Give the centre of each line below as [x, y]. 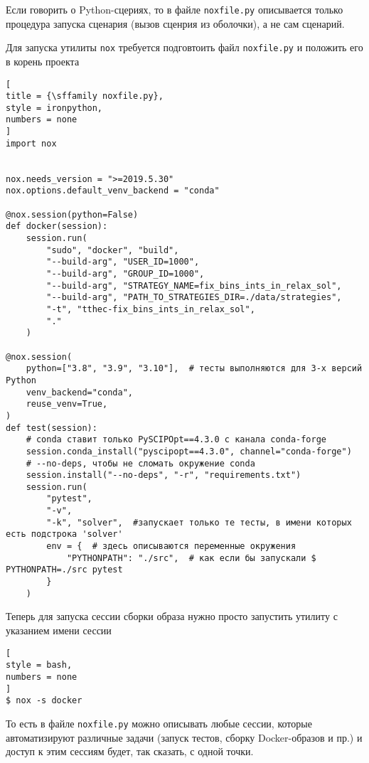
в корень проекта [43, 61]
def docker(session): [57, 226]
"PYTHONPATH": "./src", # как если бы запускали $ [191, 558]
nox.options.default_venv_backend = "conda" [113, 191]
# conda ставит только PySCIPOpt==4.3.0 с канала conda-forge [176, 440]
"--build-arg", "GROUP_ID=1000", [125, 274]
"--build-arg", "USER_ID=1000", [123, 262]
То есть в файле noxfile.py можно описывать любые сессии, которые [159, 723]
